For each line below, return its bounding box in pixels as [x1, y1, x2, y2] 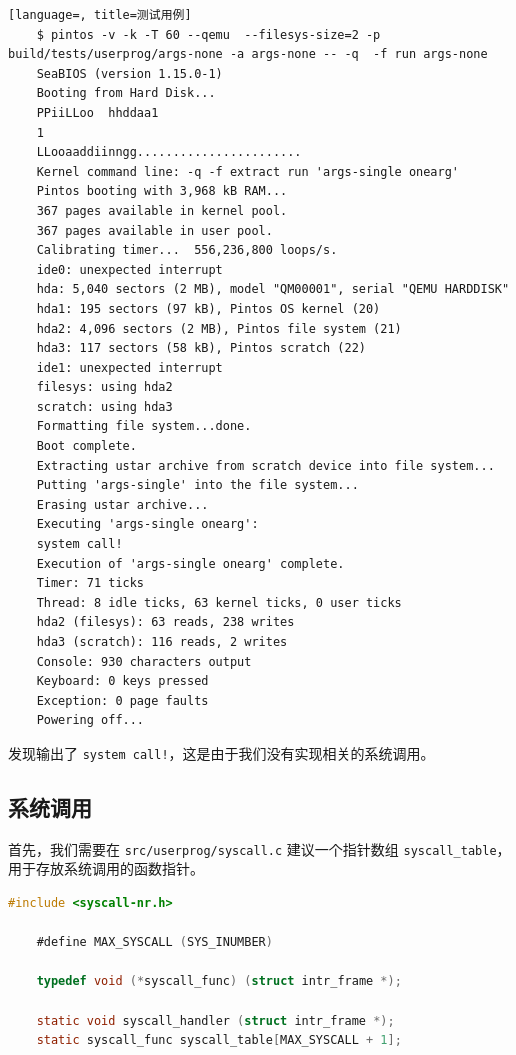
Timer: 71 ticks [36, 576, 145, 591]
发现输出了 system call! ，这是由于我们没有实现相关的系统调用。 [8, 742, 435, 763]
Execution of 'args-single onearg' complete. [36, 556, 345, 571]
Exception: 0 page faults [36, 693, 209, 708]
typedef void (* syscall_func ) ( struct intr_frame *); [36, 974, 402, 989]
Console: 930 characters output [36, 654, 252, 669]
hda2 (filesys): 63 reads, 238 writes [36, 615, 295, 630]
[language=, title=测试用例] [8, 8, 192, 22]
